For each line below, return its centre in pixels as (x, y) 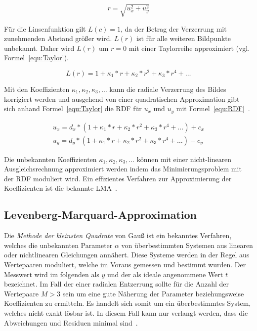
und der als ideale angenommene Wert (165, 274)
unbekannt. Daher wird (39, 48)
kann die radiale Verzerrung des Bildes (168, 89)
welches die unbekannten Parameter (58, 245)
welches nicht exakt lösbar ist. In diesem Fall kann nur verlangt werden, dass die (126, 313)
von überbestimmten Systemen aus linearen (187, 245)
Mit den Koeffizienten (37, 89)
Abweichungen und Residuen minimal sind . (71, 322)
